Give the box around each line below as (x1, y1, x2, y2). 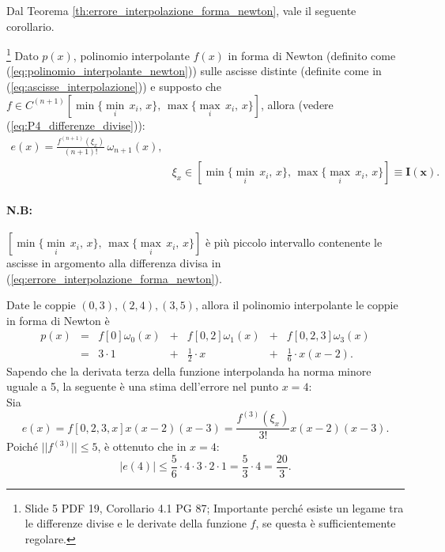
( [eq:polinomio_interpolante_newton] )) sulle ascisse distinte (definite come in (6, 62, 382, 79)
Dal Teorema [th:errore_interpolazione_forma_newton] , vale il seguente (6, 2, 356, 18)
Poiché (6, 438, 38, 455)
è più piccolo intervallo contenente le (205, 234, 383, 251)
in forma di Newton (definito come (228, 47, 396, 63)
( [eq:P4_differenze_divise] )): (6, 116, 145, 133)
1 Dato (6, 45, 39, 63)
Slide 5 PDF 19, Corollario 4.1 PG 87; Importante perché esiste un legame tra (25, 499, 404, 516)
